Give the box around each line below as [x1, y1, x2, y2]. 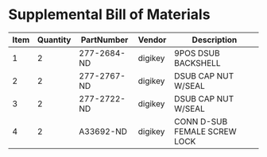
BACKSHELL [174, 57, 221, 68]
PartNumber [80, 34, 129, 45]
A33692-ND [79, 125, 128, 136]
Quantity [37, 34, 72, 45]
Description [192, 34, 238, 45]
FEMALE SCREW [174, 125, 237, 136]
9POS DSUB [174, 48, 220, 59]
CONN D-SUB [174, 116, 228, 127]
